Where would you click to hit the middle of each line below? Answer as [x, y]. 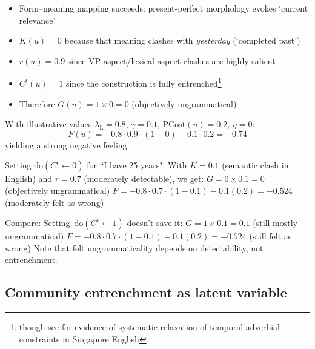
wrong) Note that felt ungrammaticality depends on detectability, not [134, 248]
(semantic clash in [255, 165]
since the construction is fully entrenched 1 [144, 82]
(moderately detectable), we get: [144, 178]
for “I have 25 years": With [137, 165]
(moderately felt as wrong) [55, 202]
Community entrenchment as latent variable [146, 292]
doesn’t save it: [155, 223]
